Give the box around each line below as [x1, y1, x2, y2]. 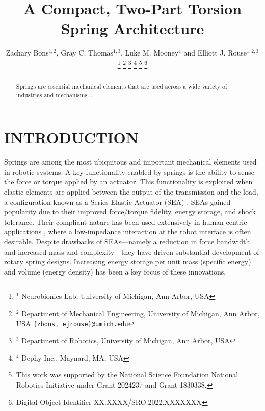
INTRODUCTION [4, 127, 139, 148]
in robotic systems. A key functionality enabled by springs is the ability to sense [4, 166, 255, 177]
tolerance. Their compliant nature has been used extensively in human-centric [4, 216, 247, 227]
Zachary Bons [6, 47, 49, 58]
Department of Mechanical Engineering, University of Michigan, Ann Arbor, [21, 308, 260, 318]
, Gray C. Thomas [56, 47, 114, 58]
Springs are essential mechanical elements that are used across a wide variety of [16, 81, 227, 90]
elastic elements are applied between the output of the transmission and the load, [4, 186, 258, 197]
